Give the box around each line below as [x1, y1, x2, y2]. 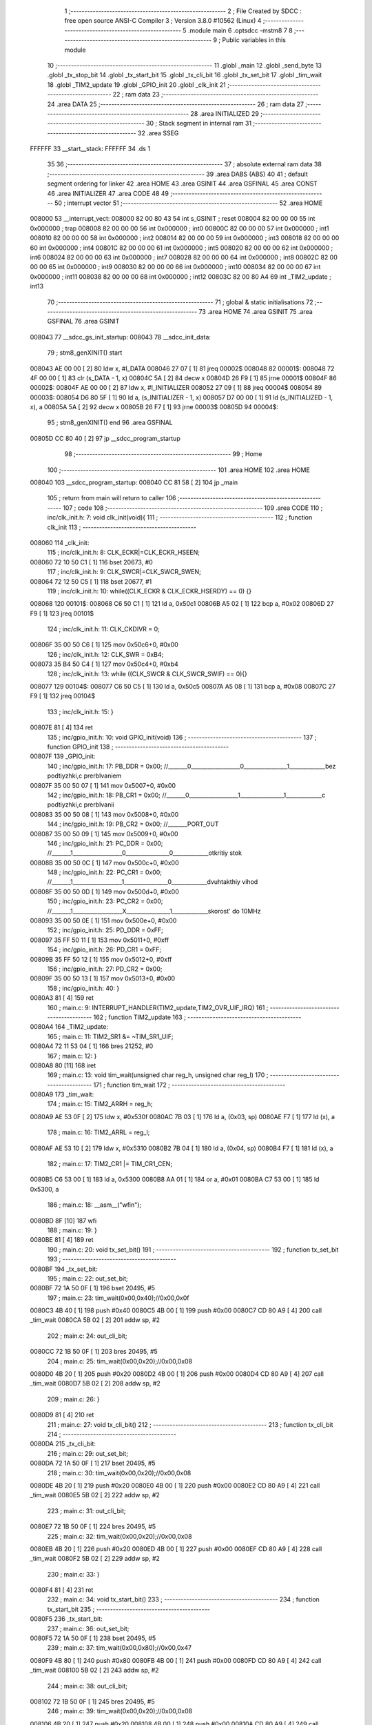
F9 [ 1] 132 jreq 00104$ [30, 692, 96, 700]
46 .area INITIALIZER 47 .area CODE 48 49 [47, 189, 169, 197]
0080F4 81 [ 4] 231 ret [30, 1586, 94, 1594]
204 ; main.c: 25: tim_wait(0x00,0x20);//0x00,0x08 [47, 1357, 193, 1366]
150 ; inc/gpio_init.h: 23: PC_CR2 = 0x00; [47, 897, 163, 905]
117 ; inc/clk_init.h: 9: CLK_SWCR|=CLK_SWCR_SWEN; [47, 568, 201, 576]
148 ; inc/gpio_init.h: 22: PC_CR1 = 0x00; [47, 868, 162, 876]
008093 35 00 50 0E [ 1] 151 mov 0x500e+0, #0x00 [30, 916, 177, 925]
